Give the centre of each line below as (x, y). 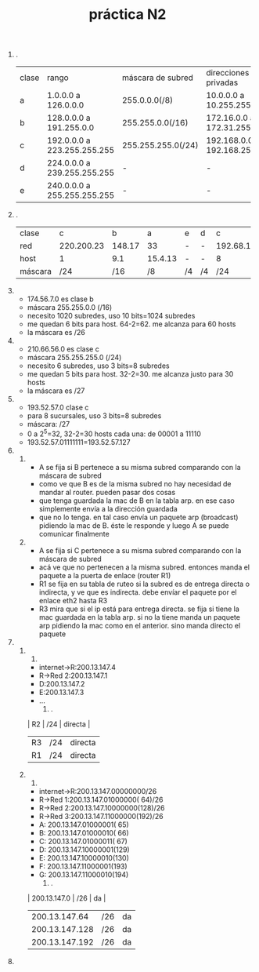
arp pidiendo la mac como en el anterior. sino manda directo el (140, 625)
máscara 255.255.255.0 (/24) (74, 358)
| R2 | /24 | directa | (59, 724)
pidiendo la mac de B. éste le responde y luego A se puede (134, 525)
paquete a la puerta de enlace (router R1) (105, 575)
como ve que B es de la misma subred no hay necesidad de (135, 483)
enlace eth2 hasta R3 (73, 600)
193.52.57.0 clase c (58, 408)
